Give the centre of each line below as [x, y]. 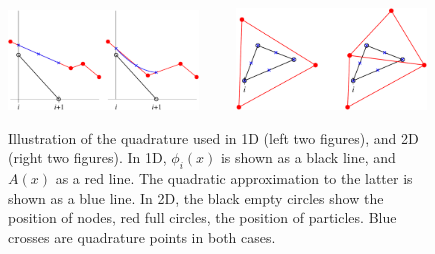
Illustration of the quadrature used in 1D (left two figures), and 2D [213, 137]
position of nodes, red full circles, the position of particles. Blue [202, 217]
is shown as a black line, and [308, 157]
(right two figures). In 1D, [87, 157]
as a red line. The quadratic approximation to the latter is [234, 178]
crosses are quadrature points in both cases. [142, 237]
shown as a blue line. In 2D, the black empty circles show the [196, 197]
